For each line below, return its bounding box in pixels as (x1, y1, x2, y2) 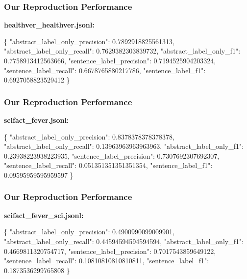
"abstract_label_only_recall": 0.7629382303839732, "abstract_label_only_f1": (4, 46, 241, 56)
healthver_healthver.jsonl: (4, 20, 95, 30)
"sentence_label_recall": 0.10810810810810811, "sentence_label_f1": (4, 255, 209, 266)
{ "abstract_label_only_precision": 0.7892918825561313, (4, 36, 174, 46)
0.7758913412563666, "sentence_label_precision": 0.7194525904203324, (4, 56, 216, 65)
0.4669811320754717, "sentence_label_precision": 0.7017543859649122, (4, 246, 216, 256)
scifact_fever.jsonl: (4, 115, 69, 125)
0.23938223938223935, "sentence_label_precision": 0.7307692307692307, (4, 150, 220, 161)
